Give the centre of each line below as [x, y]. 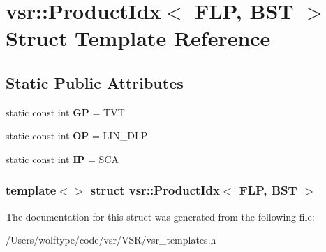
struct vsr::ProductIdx [155, 190]
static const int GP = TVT [65, 112]
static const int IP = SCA [62, 159]
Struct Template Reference [138, 38]
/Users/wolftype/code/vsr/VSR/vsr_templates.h [111, 240]
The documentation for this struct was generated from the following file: [160, 216]
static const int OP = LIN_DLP [77, 135]
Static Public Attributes [95, 82]
